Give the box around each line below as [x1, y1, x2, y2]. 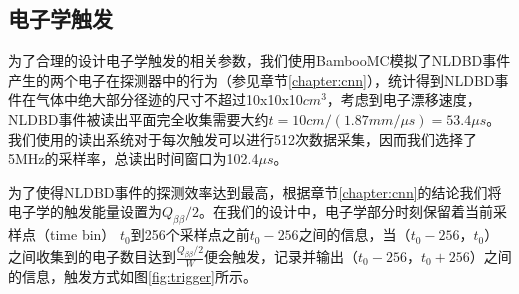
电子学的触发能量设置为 [8, 201, 162, 222]
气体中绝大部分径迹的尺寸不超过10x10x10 [35, 89, 303, 110]
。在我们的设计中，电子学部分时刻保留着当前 [198, 201, 493, 222]
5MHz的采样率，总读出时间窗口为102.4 [8, 148, 259, 169]
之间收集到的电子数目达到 [8, 246, 176, 267]
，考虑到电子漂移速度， [326, 89, 481, 110]
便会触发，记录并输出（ [204, 246, 359, 267]
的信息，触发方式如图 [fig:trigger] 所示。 [8, 265, 257, 286]
